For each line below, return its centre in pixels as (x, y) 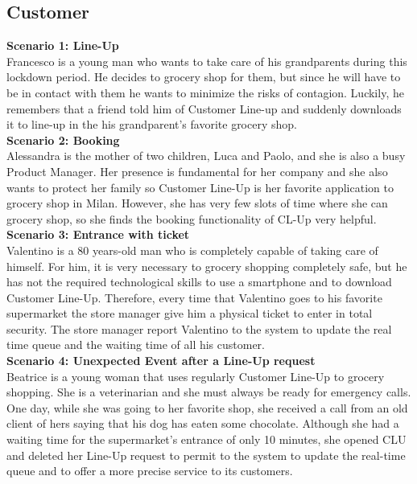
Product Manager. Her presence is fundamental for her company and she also (197, 171)
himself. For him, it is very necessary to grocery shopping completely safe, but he (207, 266)
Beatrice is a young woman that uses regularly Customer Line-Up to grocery (196, 376)
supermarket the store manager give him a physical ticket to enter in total (190, 313)
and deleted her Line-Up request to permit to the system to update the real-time (206, 455)
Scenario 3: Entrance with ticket (98, 234)
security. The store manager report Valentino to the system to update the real (199, 328)
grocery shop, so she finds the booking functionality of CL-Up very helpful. (192, 218)
